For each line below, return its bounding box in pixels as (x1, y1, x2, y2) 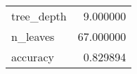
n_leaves (11, 28, 55, 44)
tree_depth (11, 8, 67, 24)
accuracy (11, 49, 54, 65)
